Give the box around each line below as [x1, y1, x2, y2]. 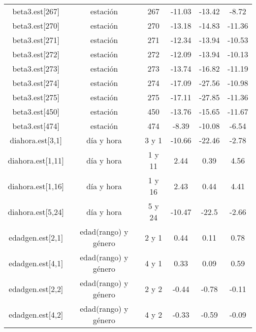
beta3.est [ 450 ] [12, 106, 60, 117]
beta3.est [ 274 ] [12, 77, 60, 88]
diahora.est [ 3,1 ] [10, 134, 62, 146]
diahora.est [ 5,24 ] [8, 206, 64, 217]
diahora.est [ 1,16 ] [8, 180, 64, 192]
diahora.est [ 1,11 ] [8, 154, 64, 166]
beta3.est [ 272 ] [12, 48, 60, 60]
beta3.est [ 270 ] [12, 20, 60, 31]
